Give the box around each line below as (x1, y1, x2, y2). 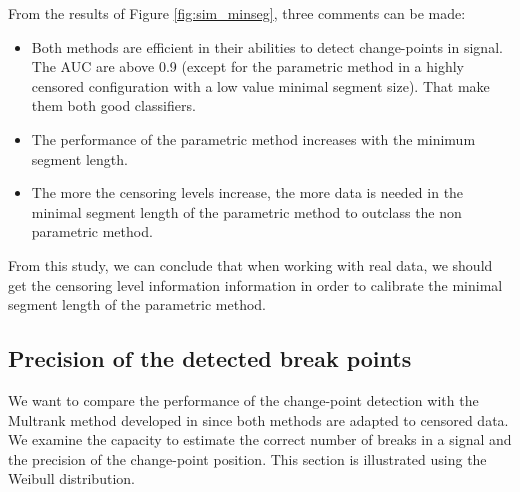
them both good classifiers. (31, 95, 196, 116)
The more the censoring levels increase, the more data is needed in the (31, 182, 464, 203)
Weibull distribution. (8, 468, 135, 489)
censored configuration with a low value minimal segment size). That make (31, 75, 490, 96)
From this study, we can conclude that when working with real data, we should (8, 254, 493, 275)
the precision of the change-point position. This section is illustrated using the (8, 448, 487, 469)
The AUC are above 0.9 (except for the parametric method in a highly (31, 56, 464, 77)
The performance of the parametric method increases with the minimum (31, 128, 476, 149)
